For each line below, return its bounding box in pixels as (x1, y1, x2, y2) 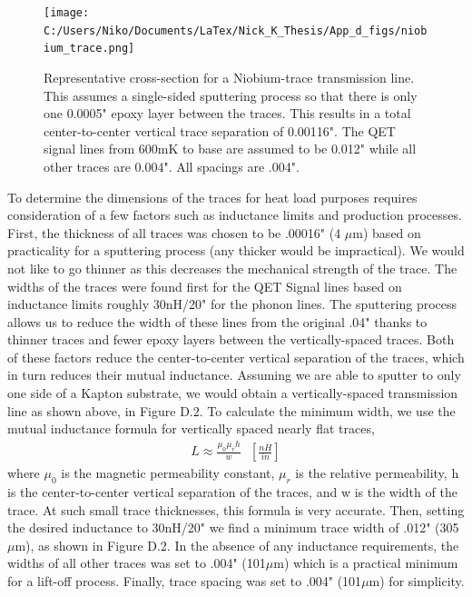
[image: (44, 6, 90, 19)
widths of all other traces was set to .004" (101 (7, 553, 266, 572)
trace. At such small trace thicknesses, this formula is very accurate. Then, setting (7, 500, 465, 519)
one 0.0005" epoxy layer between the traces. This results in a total (44, 104, 411, 123)
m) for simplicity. (369, 571, 465, 590)
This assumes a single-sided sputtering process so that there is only (44, 85, 418, 104)
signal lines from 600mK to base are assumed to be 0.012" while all (44, 139, 417, 158)
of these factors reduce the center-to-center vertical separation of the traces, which (7, 347, 465, 366)
